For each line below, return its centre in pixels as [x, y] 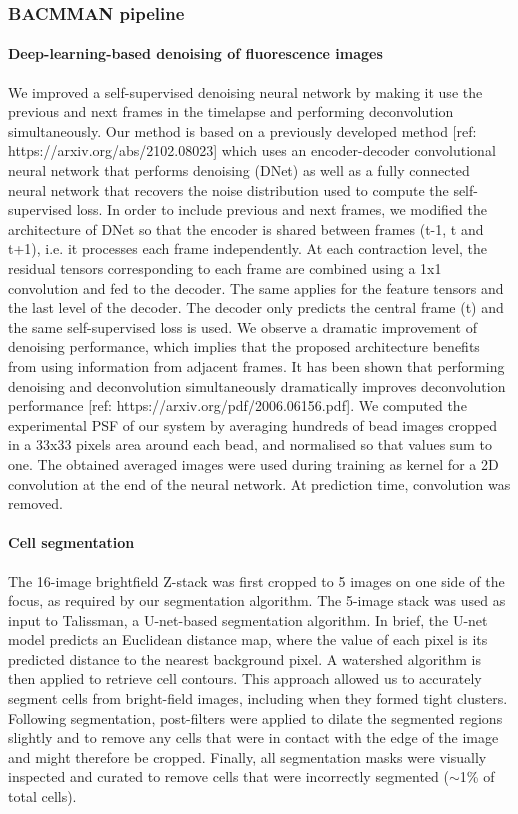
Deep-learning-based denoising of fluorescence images [195, 53]
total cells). [42, 796]
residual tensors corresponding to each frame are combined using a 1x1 [225, 267]
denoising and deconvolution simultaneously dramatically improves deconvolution [257, 385]
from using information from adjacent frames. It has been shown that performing [256, 365]
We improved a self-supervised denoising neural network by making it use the [245, 91]
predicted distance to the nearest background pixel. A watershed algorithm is [245, 658]
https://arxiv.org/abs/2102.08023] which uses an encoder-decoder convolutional [252, 150]
